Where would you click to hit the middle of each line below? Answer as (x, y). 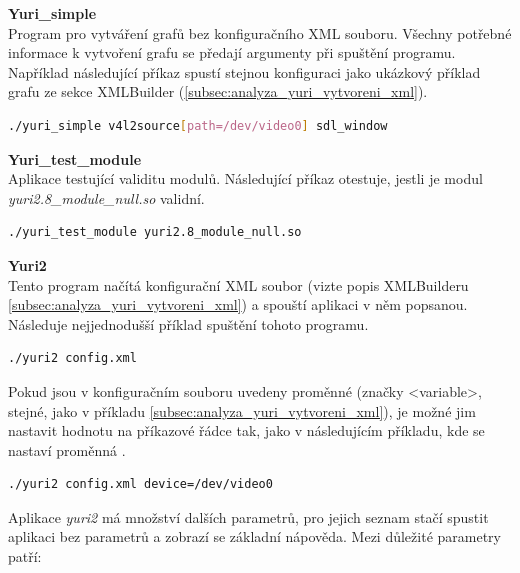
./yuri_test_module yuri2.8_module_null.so (155, 232)
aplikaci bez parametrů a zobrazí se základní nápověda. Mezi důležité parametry (254, 536)
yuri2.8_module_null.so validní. (106, 197)
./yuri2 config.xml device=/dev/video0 (140, 484)
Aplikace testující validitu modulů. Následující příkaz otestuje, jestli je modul (245, 178)
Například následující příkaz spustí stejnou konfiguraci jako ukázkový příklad (244, 71)
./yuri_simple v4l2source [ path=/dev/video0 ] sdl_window (198, 125)
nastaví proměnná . (67, 449)
